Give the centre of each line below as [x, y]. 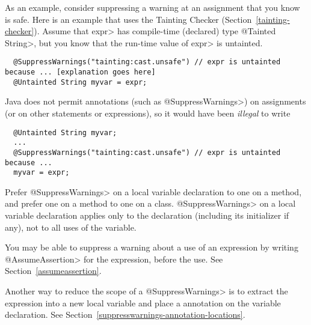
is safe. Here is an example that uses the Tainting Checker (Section [128, 19]
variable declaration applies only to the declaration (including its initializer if [147, 215]
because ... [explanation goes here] [80, 72]
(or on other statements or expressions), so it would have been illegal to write [148, 113]
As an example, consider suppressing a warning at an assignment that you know [152, 7]
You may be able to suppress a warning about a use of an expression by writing [152, 247]
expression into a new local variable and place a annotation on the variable [143, 302]
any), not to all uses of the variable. [71, 227]
